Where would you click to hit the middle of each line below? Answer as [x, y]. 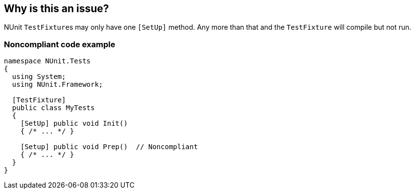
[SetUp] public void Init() [74, 124]
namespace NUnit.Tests [47, 61]
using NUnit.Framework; [58, 85]
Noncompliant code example [60, 44]
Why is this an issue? [57, 9]
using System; [39, 77]
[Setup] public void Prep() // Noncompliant [109, 147]
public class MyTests [53, 108]
